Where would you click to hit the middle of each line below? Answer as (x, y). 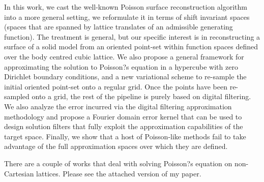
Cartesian (19, 173)
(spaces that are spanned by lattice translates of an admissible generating (119, 27)
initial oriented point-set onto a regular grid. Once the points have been (116, 86)
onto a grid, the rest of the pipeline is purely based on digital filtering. (141, 96)
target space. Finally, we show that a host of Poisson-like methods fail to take (125, 136)
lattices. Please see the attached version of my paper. (119, 173)
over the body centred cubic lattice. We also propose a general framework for (124, 56)
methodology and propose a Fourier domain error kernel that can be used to (123, 116)
